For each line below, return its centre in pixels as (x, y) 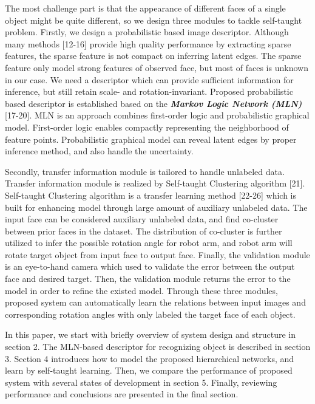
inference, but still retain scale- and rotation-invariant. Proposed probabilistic (149, 91)
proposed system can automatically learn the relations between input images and (155, 302)
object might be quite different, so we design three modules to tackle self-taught (154, 20)
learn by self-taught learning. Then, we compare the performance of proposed (149, 370)
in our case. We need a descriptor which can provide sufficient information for (149, 79)
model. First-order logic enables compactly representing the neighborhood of (147, 127)
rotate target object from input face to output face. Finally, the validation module (157, 254)
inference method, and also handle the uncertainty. (99, 151)
